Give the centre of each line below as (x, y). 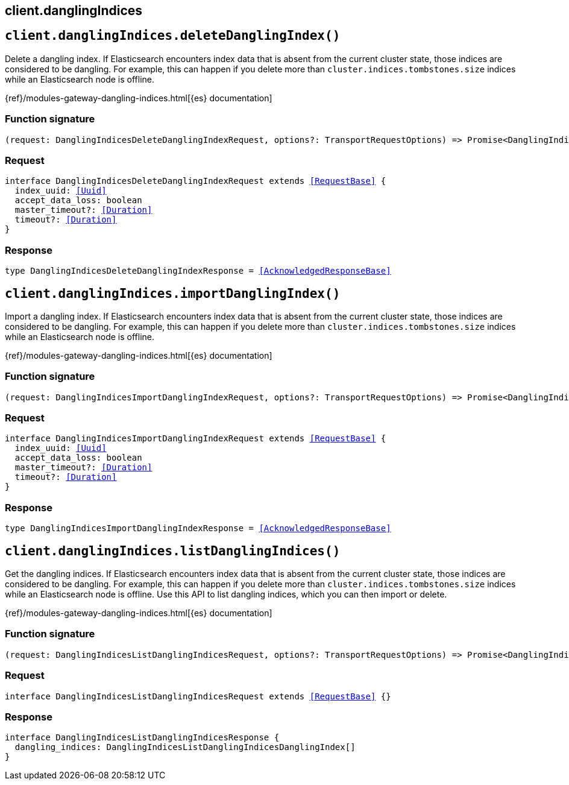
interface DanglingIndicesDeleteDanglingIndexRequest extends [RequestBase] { (196, 181)
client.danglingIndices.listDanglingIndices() (173, 551)
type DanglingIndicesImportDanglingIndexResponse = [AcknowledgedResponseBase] (198, 528)
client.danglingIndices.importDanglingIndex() (173, 293)
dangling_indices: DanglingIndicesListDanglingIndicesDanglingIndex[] (185, 747)
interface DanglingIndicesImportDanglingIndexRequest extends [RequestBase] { (196, 439)
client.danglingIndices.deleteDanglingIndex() (173, 36)
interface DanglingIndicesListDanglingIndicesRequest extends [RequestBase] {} (198, 696)
